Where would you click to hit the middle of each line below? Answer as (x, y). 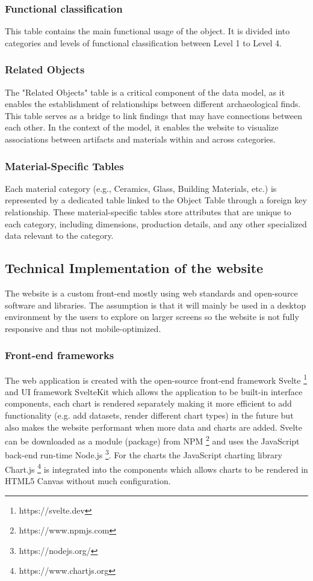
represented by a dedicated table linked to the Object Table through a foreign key (156, 200)
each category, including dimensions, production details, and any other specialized (156, 223)
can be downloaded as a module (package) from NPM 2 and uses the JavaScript (152, 440)
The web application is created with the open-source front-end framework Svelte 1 (156, 379)
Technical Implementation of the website (134, 268)
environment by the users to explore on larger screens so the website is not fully (152, 317)
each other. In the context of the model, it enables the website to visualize (142, 127)
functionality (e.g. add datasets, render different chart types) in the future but (149, 415)
